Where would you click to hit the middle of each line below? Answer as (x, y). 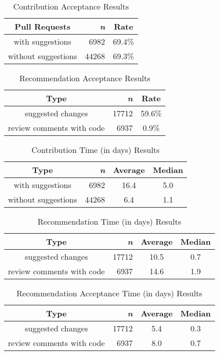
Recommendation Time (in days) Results (109, 221)
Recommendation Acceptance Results (85, 78)
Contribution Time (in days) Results (96, 150)
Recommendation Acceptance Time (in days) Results (109, 293)
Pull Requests (42, 26)
